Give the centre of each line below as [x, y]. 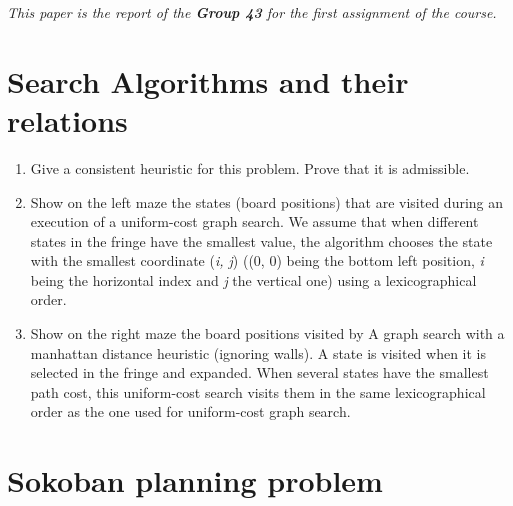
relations [67, 119]
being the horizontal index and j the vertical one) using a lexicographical [253, 279]
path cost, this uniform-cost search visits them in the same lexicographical [258, 391]
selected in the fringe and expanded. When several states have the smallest [259, 372]
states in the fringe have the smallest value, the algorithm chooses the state [261, 240]
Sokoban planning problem [195, 480]
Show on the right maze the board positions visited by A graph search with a [267, 333]
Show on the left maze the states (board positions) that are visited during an [267, 201]
